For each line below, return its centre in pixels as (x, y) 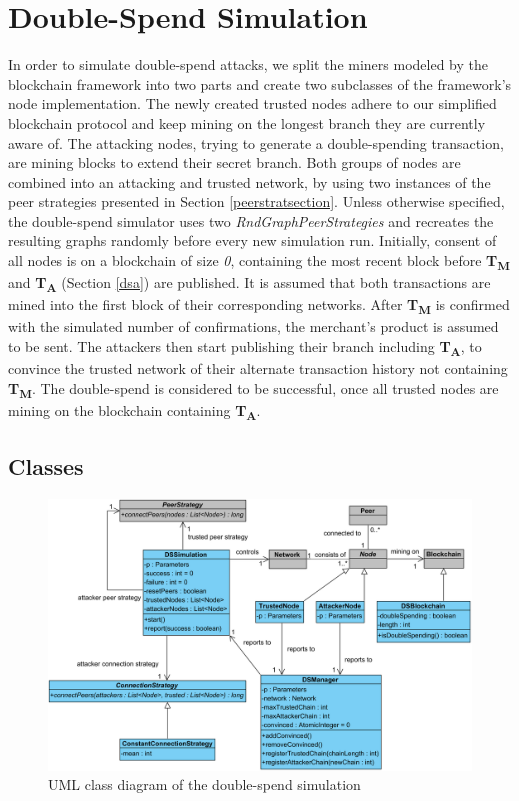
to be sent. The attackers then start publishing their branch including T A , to (245, 347)
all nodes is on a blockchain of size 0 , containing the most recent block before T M (259, 261)
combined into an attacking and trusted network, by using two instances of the (249, 181)
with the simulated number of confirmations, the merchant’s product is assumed (253, 326)
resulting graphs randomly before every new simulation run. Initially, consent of (252, 240)
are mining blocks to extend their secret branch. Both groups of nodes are (234, 162)
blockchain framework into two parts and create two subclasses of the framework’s (260, 83)
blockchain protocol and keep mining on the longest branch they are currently (247, 122)
